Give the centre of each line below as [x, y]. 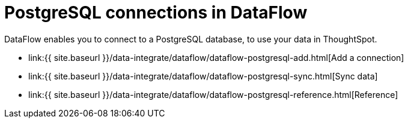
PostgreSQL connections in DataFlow [156, 13]
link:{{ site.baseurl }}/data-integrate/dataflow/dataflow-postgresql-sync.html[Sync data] [203, 76]
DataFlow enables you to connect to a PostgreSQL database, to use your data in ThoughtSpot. [191, 39]
